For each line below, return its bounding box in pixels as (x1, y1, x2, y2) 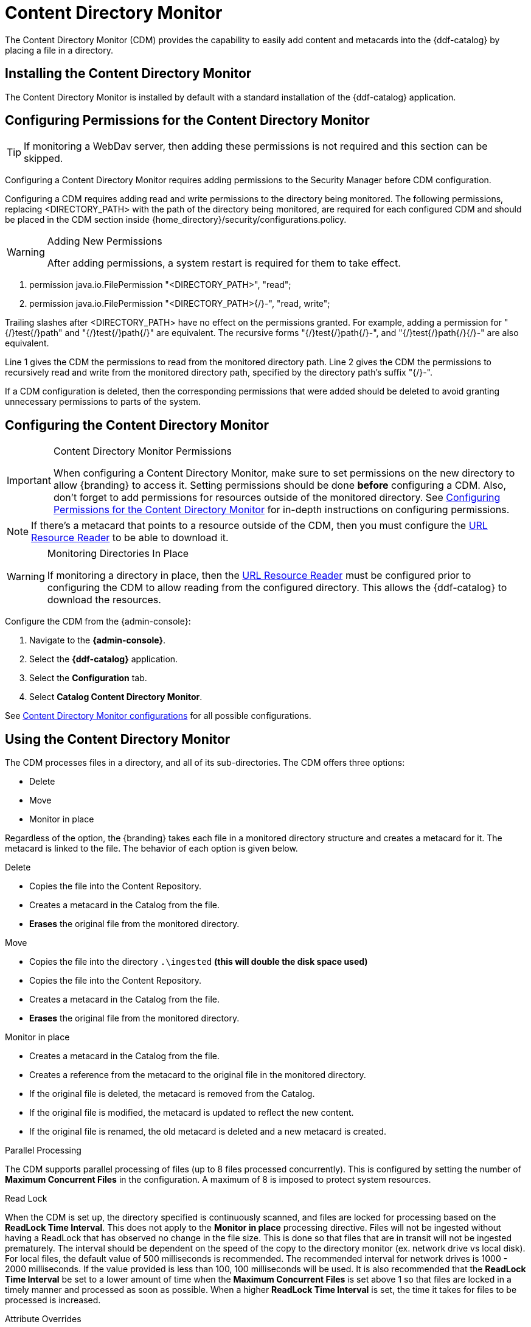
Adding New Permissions (47, 235, 162, 248)
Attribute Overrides (5, 1314, 82, 1325)
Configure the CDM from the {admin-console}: (5, 616, 191, 627)
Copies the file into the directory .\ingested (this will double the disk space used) (29, 956, 368, 967)
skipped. (24, 152, 63, 165)
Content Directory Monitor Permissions (53, 445, 232, 458)
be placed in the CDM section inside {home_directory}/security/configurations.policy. (5, 214, 347, 225)
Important (7, 474, 51, 487)
